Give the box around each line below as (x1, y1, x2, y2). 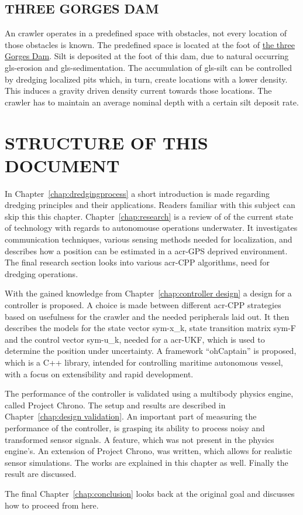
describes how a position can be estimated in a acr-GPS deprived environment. (5, 244, 288, 257)
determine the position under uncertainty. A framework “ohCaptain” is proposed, (5, 345, 297, 357)
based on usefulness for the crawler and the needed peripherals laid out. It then (5, 310, 290, 322)
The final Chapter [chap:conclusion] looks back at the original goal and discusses (5, 487, 295, 499)
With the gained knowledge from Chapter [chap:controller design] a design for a (5, 287, 292, 299)
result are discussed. (5, 468, 77, 480)
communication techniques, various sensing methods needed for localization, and (5, 233, 292, 245)
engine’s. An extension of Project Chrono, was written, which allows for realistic (5, 445, 292, 457)
